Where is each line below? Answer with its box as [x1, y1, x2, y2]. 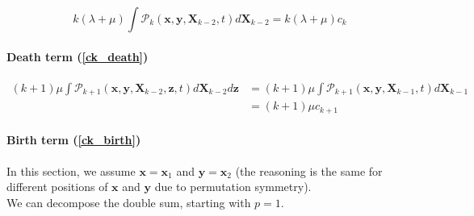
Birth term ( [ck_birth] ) [6, 131, 141, 148]
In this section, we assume [6, 162, 136, 179]
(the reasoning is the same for [235, 162, 383, 179]
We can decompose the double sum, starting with [6, 193, 251, 210]
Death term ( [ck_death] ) [6, 48, 149, 64]
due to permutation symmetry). [154, 178, 312, 195]
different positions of [6, 178, 108, 195]
